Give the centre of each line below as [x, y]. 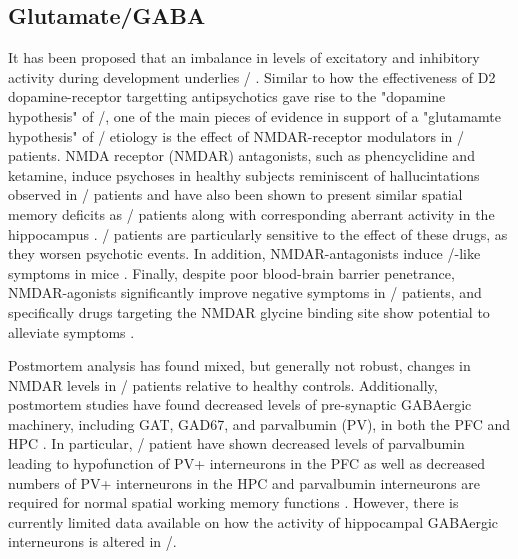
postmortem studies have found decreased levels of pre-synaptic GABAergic [240, 404]
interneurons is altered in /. [92, 541]
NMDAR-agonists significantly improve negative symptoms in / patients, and [245, 292]
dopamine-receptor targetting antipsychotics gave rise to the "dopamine [227, 96]
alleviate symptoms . [71, 331]
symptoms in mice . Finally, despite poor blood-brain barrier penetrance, [231, 272]
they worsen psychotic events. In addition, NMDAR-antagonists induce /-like [244, 253]
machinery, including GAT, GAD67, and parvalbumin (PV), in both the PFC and [259, 423]
